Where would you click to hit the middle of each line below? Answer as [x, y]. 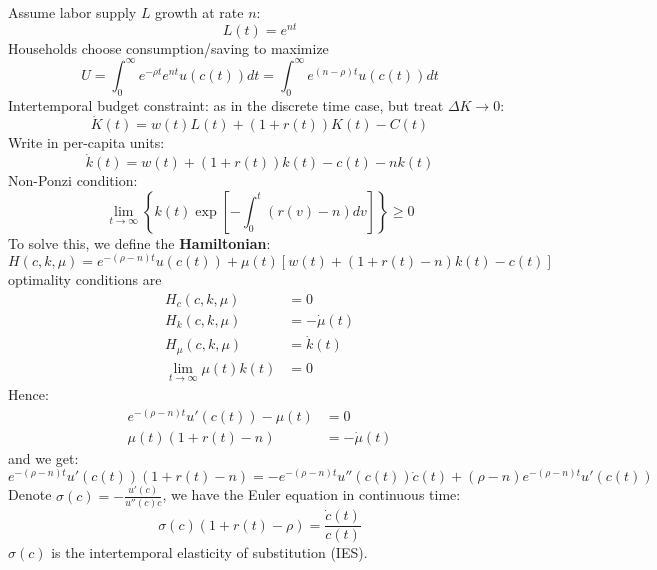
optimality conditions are [85, 279]
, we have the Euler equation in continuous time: [311, 494]
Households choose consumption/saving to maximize [168, 47]
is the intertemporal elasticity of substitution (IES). [209, 552]
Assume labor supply [72, 12]
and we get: [43, 457]
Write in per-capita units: [86, 142]
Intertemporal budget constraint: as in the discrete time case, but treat [226, 104]
